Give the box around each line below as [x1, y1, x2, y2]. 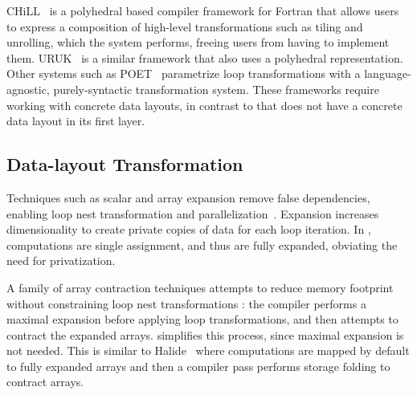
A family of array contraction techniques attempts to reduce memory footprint [6, 279, 394, 295]
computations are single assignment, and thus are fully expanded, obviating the [6, 236, 398, 253]
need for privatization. [6, 252, 116, 269]
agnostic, [6, 80, 50, 97]
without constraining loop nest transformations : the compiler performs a [6, 295, 366, 312]
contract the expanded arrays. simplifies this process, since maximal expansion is [6, 326, 404, 343]
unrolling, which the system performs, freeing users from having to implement [6, 34, 390, 51]
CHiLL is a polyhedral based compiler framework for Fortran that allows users [6, 2, 399, 18]
